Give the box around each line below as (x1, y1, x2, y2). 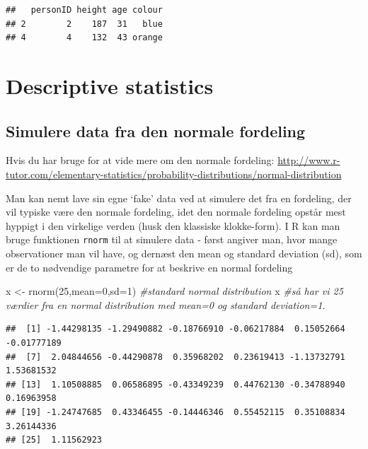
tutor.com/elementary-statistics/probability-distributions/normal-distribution (6, 166, 342, 181)
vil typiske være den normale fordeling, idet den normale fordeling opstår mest (6, 204, 346, 219)
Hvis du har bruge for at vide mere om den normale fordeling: (6, 153, 275, 168)
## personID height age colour (6, 5, 163, 15)
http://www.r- (277, 153, 340, 168)
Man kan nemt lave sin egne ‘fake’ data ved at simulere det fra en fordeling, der (6, 190, 352, 205)
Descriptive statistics (6, 71, 214, 100)
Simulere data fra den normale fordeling (6, 119, 306, 141)
